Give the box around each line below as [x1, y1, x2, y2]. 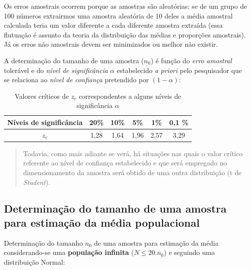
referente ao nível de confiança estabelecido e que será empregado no [23, 158, 227, 168]
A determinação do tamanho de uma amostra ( [4, 55, 144, 65]
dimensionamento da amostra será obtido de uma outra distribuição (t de [23, 167, 242, 178]
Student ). [23, 177, 50, 187]
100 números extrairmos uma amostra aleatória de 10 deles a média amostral [4, 10, 233, 20]
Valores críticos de [15, 90, 69, 101]
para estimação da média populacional [4, 215, 200, 230]
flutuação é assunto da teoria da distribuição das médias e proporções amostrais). [4, 29, 246, 39]
